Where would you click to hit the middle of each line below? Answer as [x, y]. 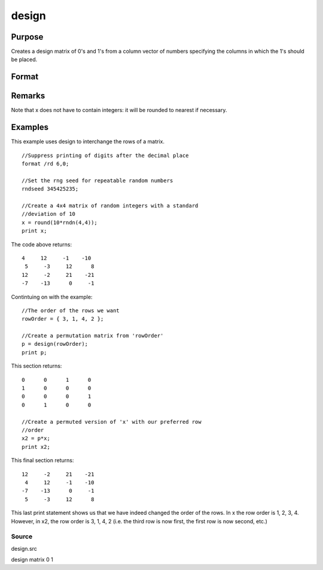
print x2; [36, 447]
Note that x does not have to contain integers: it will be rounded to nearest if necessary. [119, 110]
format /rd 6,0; [45, 164]
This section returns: [36, 366]
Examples [30, 127]
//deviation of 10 [49, 214]
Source [22, 536]
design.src [24, 548]
